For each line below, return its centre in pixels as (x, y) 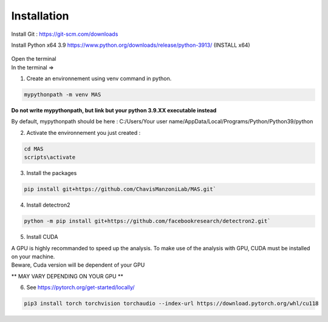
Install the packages (52, 173)
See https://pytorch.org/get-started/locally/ (80, 287)
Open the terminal (34, 59)
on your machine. (33, 256)
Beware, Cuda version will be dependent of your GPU (78, 265)
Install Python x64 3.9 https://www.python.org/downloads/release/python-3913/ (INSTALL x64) (131, 45)
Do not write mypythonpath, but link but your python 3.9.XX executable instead (114, 111)
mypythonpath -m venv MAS (63, 95)
